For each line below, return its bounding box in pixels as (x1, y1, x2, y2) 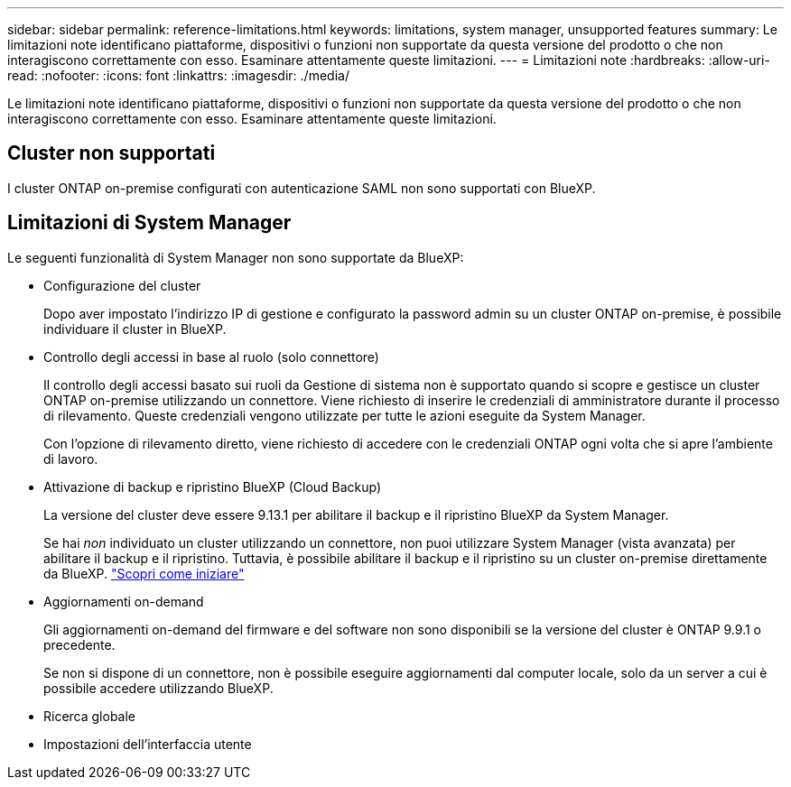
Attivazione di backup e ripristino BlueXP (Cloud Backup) (43, 478, 382, 495)
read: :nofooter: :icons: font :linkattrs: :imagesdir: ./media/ (7, 68, 349, 83)
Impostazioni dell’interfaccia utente (43, 736, 252, 752)
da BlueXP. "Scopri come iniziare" (43, 565, 245, 581)
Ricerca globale (43, 708, 136, 724)
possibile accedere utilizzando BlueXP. (43, 680, 274, 696)
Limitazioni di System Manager (7, 211, 292, 235)
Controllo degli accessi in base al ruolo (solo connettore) (43, 348, 379, 365)
